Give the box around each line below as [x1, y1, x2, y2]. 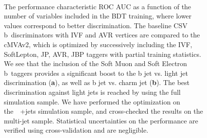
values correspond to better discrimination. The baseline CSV [4, 20, 188, 30]
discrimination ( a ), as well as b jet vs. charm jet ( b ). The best [4, 77, 190, 87]
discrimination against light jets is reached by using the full [4, 86, 181, 97]
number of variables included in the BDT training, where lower [4, 11, 192, 21]
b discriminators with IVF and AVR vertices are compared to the [4, 30, 200, 40]
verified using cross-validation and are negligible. [4, 125, 149, 135]
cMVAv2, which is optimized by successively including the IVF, [4, 39, 192, 49]
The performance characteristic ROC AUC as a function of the [4, 1, 191, 11]
